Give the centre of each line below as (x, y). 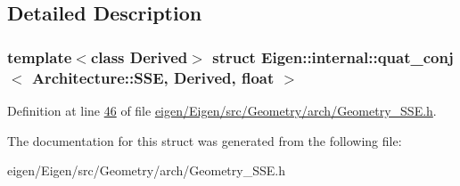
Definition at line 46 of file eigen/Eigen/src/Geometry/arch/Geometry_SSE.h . (222, 110)
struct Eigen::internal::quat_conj (333, 57)
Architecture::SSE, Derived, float (153, 77)
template (40, 57)
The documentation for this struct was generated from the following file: (205, 140)
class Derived (139, 57)
